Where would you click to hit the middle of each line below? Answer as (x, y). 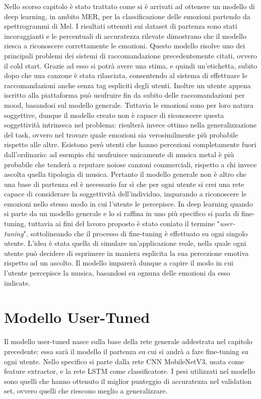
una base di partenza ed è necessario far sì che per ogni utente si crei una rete (124, 184)
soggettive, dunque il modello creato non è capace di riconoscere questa (114, 115)
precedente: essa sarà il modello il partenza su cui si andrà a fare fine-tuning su (126, 351)
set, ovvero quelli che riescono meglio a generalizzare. (86, 391)
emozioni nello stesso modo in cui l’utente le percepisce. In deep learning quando (128, 203)
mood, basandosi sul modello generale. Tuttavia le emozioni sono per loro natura (129, 105)
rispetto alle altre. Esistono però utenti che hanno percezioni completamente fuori (130, 144)
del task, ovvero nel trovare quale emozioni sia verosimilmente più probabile (121, 134)
